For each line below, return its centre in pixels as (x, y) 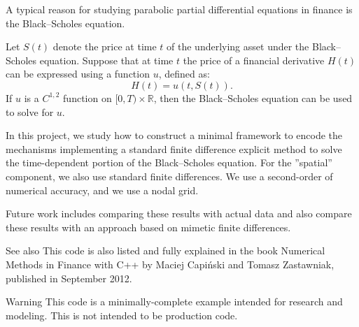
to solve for (30, 111)
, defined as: (184, 74)
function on (87, 97)
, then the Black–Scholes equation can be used (253, 97)
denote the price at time (105, 46)
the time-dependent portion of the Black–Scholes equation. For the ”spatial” (169, 162)
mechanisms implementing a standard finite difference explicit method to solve (174, 148)
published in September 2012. (69, 278)
